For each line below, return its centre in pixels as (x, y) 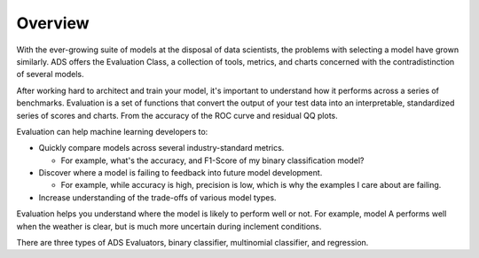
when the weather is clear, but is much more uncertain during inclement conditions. (169, 226)
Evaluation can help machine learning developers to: (112, 131)
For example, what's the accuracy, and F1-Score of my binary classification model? (212, 160)
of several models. (50, 74)
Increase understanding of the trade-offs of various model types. (157, 197)
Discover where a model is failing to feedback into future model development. (181, 173)
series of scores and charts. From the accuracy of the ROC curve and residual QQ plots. (177, 115)
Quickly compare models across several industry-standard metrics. (161, 148)
